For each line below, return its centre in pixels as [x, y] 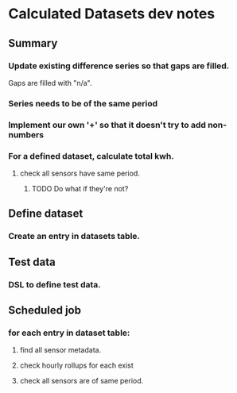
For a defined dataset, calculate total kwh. [91, 156]
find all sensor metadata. [60, 350]
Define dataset [46, 214]
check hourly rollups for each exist [76, 365]
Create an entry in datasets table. [74, 237]
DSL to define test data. [54, 284]
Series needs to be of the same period [83, 103]
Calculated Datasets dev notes [112, 14]
